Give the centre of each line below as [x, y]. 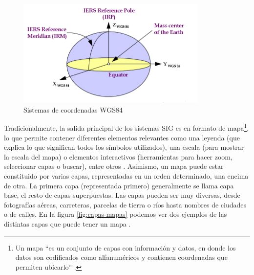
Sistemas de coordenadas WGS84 [73, 109]
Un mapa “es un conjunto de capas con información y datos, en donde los [126, 247]
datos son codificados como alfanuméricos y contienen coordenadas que [121, 257]
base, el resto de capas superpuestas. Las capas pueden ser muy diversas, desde [122, 195]
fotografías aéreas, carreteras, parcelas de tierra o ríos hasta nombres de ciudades [125, 204]
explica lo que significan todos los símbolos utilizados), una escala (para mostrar [124, 147]
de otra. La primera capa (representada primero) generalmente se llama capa [119, 185]
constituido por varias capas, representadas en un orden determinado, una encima [126, 176]
